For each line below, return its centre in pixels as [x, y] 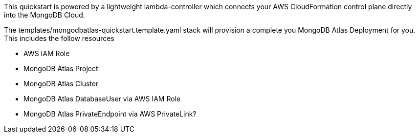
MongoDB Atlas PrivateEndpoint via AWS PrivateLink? [110, 114]
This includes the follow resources [59, 38]
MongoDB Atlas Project [61, 68]
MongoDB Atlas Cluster [61, 84]
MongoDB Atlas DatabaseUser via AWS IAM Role [102, 99]
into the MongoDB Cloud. [44, 15]
